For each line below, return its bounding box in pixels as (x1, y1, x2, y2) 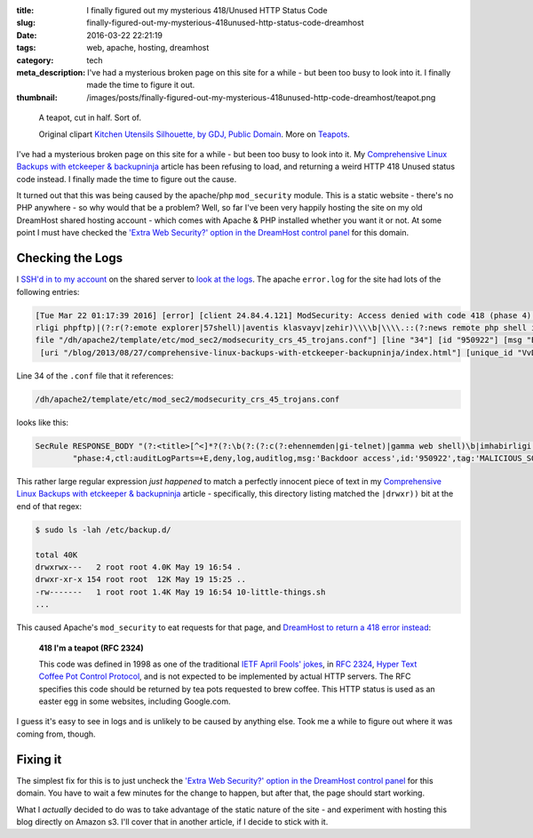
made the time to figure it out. (86, 80, 195, 91)
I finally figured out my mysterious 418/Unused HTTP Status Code (86, 5, 328, 15)
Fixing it (16, 752, 62, 767)
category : (16, 54, 54, 66)
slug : (16, 18, 36, 28)
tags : (16, 43, 36, 53)
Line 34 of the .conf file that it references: (16, 370, 174, 381)
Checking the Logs (16, 251, 123, 266)
